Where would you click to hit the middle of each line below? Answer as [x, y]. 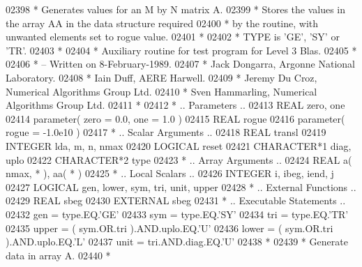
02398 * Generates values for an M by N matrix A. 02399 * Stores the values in [176, 9]
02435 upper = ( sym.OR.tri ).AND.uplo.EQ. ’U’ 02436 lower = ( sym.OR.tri [169, 228]
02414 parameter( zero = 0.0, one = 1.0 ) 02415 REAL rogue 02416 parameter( [175, 118]
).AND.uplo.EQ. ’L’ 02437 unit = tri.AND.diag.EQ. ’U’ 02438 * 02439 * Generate [177, 242]
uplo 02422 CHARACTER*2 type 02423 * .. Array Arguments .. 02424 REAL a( [179, 159]
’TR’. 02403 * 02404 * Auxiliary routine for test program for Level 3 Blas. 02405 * [181, 50]
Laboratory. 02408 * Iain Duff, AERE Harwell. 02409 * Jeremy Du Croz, [161, 77]
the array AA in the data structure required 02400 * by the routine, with [162, 23]
